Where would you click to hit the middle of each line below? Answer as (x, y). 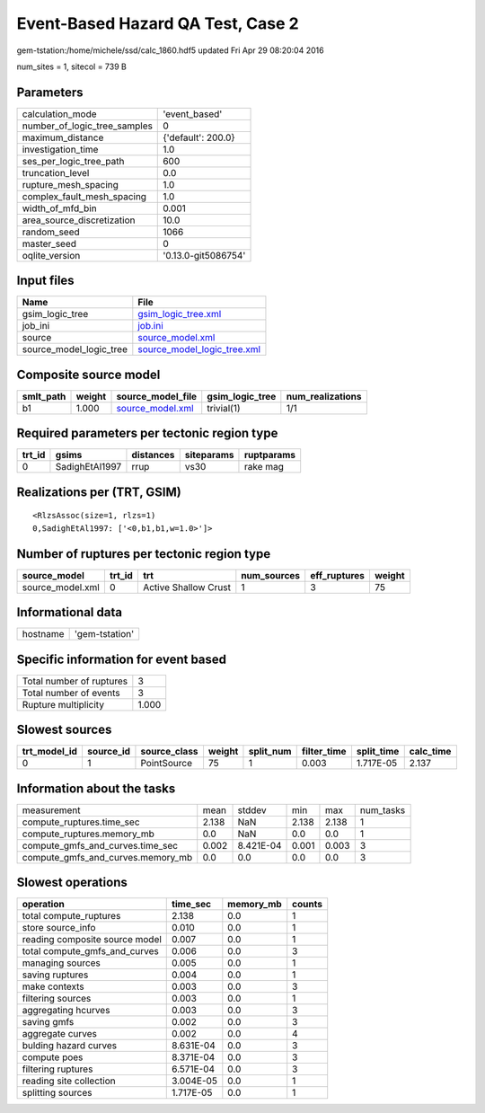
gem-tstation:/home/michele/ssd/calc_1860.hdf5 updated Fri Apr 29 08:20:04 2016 (170, 50)
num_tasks (383, 810)
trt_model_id (50, 752)
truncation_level (56, 172)
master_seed (49, 243)
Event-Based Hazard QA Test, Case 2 (158, 23)
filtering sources (57, 999)
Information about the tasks (96, 788)
